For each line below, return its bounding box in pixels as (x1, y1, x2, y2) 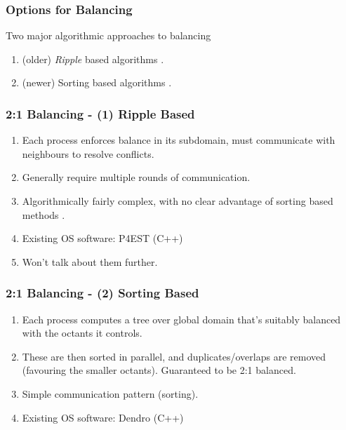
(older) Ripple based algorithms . (22, 51, 164, 66)
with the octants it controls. (22, 325, 142, 340)
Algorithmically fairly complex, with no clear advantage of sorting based (22, 194, 333, 208)
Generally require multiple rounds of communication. (22, 170, 251, 184)
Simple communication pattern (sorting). (22, 386, 199, 401)
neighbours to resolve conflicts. (22, 146, 154, 161)
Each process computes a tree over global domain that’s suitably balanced (22, 311, 341, 326)
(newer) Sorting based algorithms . (22, 75, 172, 90)
